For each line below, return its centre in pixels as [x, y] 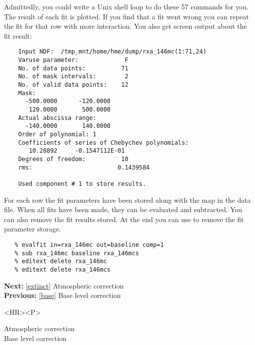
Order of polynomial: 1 [57, 134]
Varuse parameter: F [73, 60]
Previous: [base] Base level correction [63, 295]
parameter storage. [32, 229]
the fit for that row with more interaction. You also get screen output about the [126, 26]
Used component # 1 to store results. [82, 184]
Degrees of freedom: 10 [73, 159]
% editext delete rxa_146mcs [63, 269]
